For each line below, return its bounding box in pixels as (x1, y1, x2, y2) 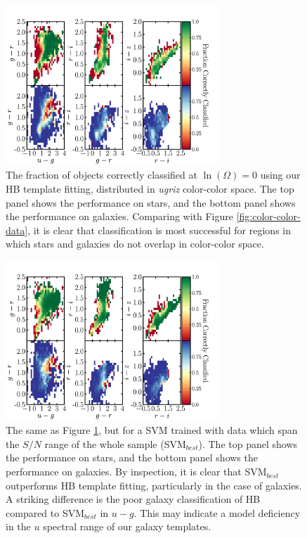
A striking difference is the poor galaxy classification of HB (6, 492, 261, 506)
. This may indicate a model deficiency (133, 505, 301, 520)
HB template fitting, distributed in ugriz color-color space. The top (6, 181, 294, 196)
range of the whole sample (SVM (44, 436, 186, 451)
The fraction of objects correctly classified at (6, 167, 197, 182)
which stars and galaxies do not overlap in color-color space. (6, 236, 264, 251)
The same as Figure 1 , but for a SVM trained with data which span (6, 423, 298, 437)
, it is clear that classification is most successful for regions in (27, 222, 292, 237)
